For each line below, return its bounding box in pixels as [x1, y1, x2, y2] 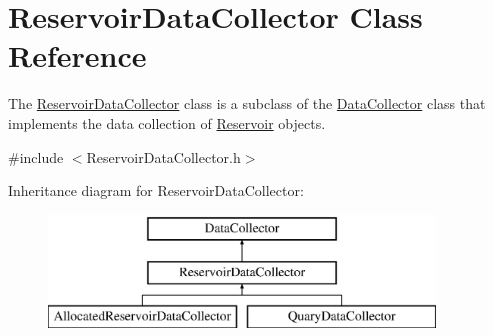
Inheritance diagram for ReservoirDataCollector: [8, 180, 304, 201]
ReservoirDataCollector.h [86, 146, 241, 167]
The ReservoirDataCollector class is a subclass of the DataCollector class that [8, 93, 486, 114]
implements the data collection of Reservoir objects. [8, 112, 326, 133]
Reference [8, 35, 147, 76]
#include [8, 146, 64, 167]
